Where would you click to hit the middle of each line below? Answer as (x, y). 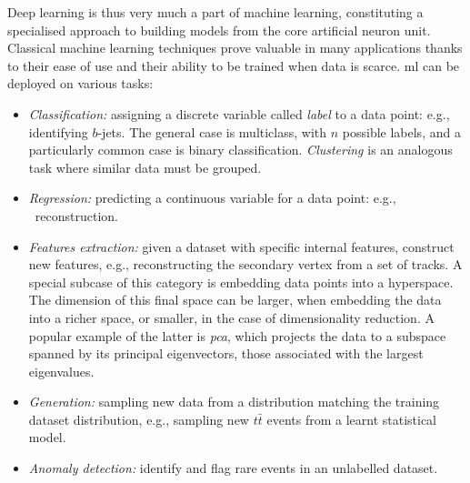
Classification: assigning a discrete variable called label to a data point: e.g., (239, 113)
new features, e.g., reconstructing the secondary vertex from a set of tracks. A (245, 264)
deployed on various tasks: (80, 83)
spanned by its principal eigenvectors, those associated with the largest (226, 353)
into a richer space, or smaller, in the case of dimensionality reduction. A (231, 317)
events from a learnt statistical (352, 419)
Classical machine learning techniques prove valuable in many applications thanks (235, 48)
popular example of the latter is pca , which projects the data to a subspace (237, 335)
